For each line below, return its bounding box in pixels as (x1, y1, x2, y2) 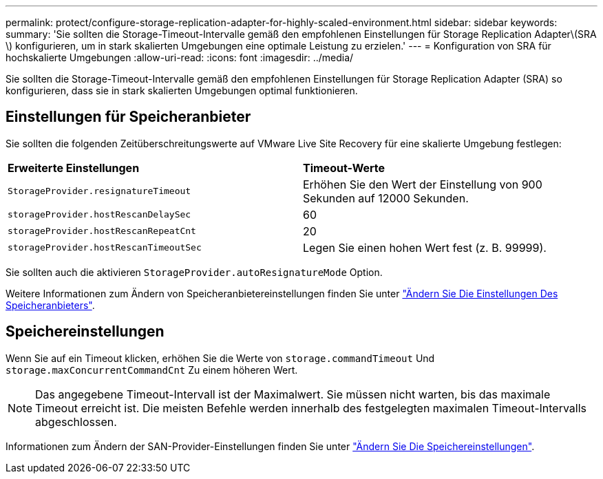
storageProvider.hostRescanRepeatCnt (8, 226, 196, 237)
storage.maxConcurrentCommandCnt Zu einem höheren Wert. (6, 363, 298, 376)
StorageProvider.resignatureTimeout (8, 186, 191, 197)
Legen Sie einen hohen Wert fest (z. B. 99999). (303, 240, 547, 255)
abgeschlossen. (35, 414, 117, 429)
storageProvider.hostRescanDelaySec (8, 209, 191, 220)
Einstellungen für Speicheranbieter (6, 108, 251, 126)
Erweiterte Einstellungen (8, 160, 140, 175)
